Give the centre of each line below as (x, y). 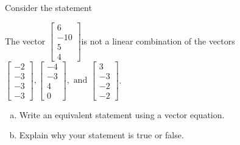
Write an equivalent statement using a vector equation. (122, 114)
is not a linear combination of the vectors (158, 41)
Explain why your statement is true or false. (101, 135)
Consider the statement (48, 7)
